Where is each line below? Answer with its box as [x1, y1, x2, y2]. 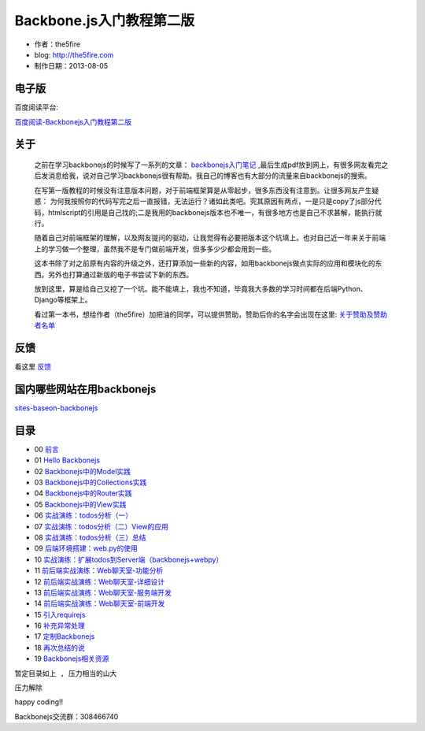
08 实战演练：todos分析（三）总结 [34, 532, 146, 542]
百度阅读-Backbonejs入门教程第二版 [14, 117, 132, 126]
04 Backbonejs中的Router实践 [34, 488, 133, 498]
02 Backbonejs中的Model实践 [34, 466, 131, 476]
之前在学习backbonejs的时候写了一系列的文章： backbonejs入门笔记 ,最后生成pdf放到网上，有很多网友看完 [34, 160, 382, 169]
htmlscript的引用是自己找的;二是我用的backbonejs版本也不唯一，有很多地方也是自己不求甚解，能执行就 [47, 207, 382, 217]
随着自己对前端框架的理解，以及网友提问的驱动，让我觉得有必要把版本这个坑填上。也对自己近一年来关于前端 [34, 233, 386, 243]
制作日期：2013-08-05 [34, 61, 109, 71]
